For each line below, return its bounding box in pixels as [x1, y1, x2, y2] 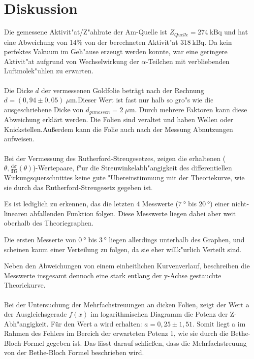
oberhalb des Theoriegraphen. [4, 218, 94, 228]
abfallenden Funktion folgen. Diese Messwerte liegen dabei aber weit [30, 208, 236, 218]
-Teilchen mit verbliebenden [146, 56, 230, 66]
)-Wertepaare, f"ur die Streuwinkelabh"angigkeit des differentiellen [32, 163, 232, 173]
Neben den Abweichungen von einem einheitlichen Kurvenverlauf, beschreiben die [4, 261, 250, 271]
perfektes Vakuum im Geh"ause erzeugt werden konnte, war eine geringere [4, 46, 228, 57]
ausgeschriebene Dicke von [4, 104, 84, 114]
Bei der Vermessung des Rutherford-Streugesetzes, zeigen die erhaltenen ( [4, 153, 226, 163]
